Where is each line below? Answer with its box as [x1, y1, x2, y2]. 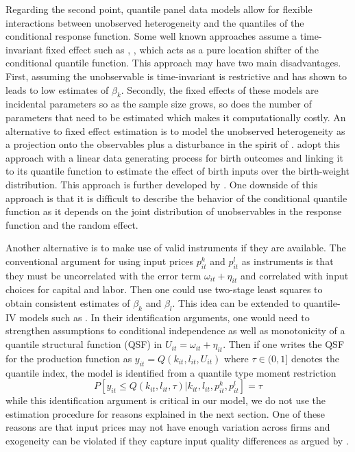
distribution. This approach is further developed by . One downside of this [5, 177, 318, 191]
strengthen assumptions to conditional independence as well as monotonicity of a [5, 323, 345, 338]
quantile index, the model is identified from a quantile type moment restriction [5, 365, 336, 379]
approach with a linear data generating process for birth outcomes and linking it [5, 150, 343, 164]
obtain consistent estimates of [5, 296, 130, 310]
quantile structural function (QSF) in [5, 337, 162, 351]
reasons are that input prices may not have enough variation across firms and [5, 420, 330, 434]
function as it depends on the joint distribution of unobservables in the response [5, 204, 342, 218]
